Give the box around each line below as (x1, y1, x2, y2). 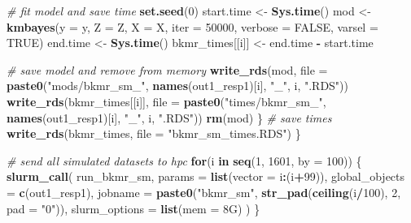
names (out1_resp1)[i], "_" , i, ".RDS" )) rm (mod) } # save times (7, 109, 332, 126)
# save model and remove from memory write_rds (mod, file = (7, 61, 328, 78)
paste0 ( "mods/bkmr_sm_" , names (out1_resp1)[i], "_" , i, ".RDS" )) (7, 77, 349, 94)
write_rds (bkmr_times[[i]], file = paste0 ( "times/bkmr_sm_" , (7, 92, 326, 109)
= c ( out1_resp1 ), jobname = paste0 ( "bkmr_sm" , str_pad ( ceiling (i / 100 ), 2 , (7, 183, 401, 200)
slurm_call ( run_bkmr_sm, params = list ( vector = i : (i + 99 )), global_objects (7, 168, 405, 185)
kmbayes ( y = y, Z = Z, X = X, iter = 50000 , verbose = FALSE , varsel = (7, 18, 378, 35)
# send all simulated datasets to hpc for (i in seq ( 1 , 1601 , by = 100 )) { (7, 152, 362, 169)
